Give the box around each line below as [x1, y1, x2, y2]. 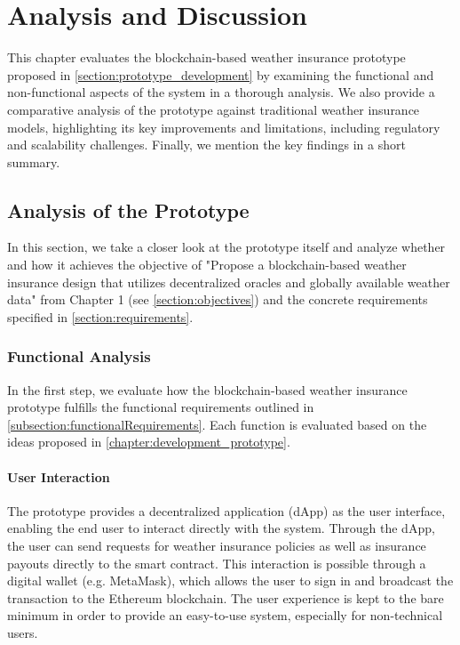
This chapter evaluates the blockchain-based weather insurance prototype [7, 48, 406, 67]
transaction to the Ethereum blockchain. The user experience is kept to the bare [7, 588, 444, 607]
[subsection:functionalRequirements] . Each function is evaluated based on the [7, 415, 427, 433]
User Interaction [7, 467, 110, 486]
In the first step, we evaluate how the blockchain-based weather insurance [7, 380, 408, 399]
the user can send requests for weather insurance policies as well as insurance [7, 536, 426, 555]
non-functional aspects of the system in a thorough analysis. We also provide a [7, 83, 435, 101]
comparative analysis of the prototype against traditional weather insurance [7, 100, 420, 118]
